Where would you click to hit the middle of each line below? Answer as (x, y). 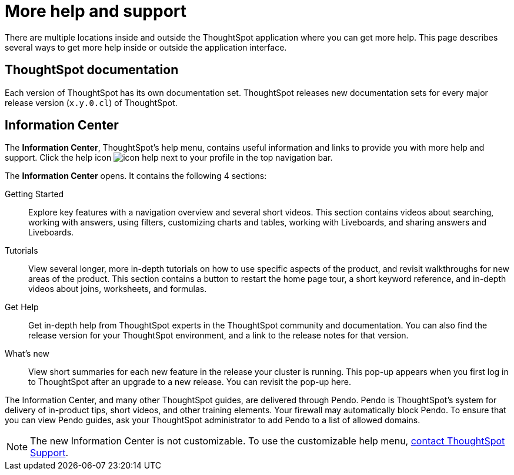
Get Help (22, 307)
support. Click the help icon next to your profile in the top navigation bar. (169, 158)
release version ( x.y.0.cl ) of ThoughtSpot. (91, 102)
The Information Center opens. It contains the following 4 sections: (136, 176)
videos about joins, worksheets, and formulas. (118, 289)
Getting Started (34, 194)
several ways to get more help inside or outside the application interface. (146, 47)
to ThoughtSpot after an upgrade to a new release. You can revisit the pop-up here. (190, 382)
